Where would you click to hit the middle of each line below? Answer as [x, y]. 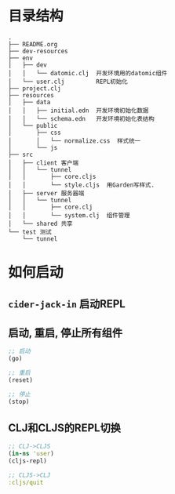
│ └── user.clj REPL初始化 [68, 82]
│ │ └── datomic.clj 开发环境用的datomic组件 [88, 73]
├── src [21, 154]
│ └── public [33, 125]
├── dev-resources [38, 51]
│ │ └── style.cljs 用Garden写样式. [82, 185]
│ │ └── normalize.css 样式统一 [75, 141]
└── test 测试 [30, 232]
